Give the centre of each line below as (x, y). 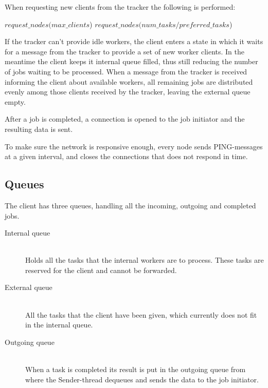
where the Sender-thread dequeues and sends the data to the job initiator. (142, 379)
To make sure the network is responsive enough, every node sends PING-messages (134, 146)
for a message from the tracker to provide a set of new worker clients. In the (125, 51)
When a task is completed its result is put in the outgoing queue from (136, 369)
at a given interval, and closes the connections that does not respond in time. (126, 156)
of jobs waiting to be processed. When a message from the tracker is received (126, 71)
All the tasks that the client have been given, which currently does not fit (141, 314)
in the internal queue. (59, 325)
